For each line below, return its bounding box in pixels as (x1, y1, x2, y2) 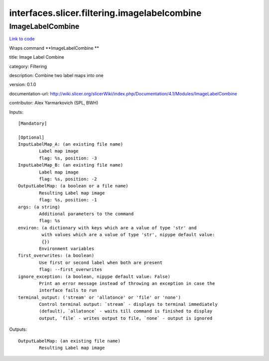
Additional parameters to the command (39, 211, 134, 216)
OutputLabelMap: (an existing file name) (18, 338, 121, 344)
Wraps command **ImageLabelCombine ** (9, 45, 99, 51)
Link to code (9, 36, 35, 42)
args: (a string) (18, 204, 60, 210)
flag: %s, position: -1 (39, 197, 97, 203)
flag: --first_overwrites (39, 267, 102, 272)
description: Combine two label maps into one (9, 72, 104, 78)
